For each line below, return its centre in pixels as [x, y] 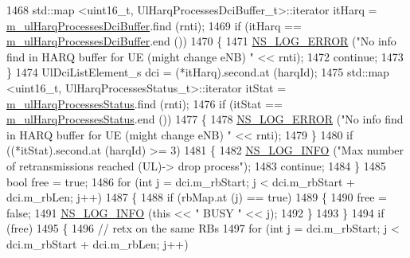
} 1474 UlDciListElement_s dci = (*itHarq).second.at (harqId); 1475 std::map [198, 72]
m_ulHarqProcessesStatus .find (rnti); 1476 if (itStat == [144, 103]
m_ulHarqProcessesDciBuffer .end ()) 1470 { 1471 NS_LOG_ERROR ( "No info [201, 41]
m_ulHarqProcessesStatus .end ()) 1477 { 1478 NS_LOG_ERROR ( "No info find [205, 119]
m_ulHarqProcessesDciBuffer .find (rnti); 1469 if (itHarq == [154, 25]
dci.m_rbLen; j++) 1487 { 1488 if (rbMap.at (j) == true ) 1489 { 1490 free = [197, 197]
